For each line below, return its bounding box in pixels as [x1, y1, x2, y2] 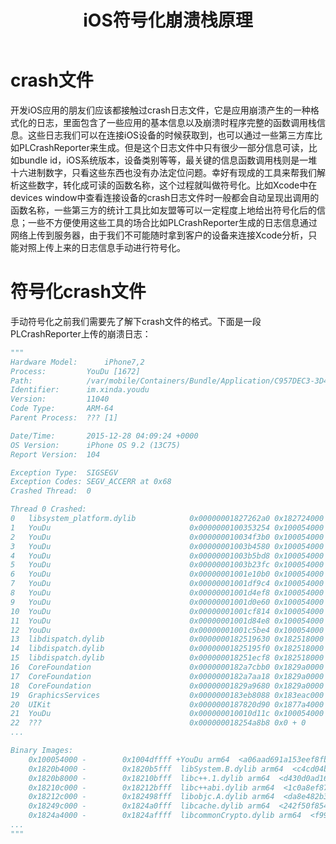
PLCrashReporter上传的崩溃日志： [10, 327, 152, 340]
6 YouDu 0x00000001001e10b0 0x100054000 [10, 569, 325, 580]
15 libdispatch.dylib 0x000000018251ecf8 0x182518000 [10, 653, 325, 663]
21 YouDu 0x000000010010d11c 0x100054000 [10, 709, 325, 719]
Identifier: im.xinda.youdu [10, 385, 150, 395]
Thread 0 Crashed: [10, 504, 87, 515]
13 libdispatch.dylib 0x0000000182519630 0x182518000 [10, 634, 325, 645]
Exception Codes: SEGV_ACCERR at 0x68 [10, 477, 172, 487]
